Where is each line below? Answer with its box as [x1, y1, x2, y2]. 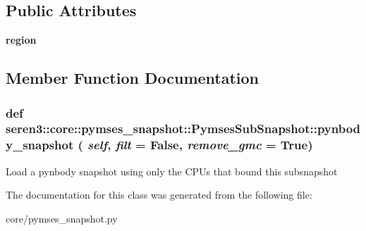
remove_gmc [187, 136, 262, 154]
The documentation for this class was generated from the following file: [6, 187, 312, 202]
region [6, 32, 37, 47]
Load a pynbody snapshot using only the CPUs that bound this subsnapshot [6, 163, 338, 178]
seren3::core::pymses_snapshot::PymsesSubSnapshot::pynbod [6, 120, 361, 137]
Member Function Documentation [6, 67, 260, 89]
